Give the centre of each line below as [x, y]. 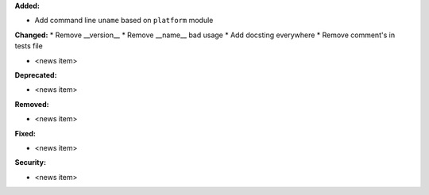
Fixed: [25, 133]
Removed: [32, 104]
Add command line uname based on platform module [124, 21]
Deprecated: [36, 75]
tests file [29, 46]
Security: [31, 162]
